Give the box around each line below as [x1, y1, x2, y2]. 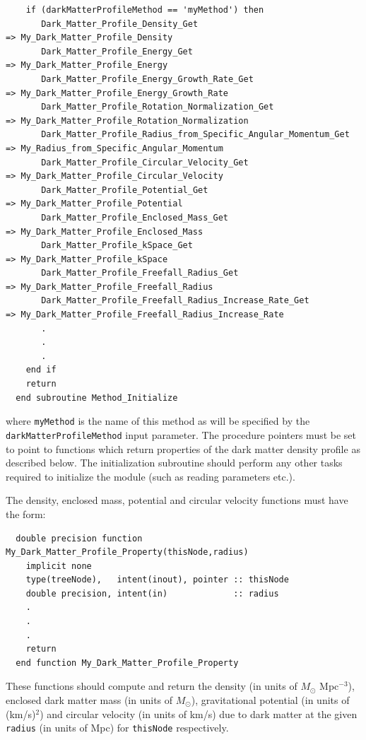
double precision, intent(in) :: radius [25, 588, 279, 599]
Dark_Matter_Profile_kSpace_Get [41, 240, 193, 251]
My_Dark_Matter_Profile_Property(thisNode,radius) [6, 547, 249, 558]
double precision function [16, 533, 143, 544]
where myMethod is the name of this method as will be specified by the [6, 413, 310, 428]
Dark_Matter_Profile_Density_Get [41, 18, 199, 29]
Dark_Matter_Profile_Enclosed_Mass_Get [41, 212, 228, 223]
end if [25, 365, 57, 375]
